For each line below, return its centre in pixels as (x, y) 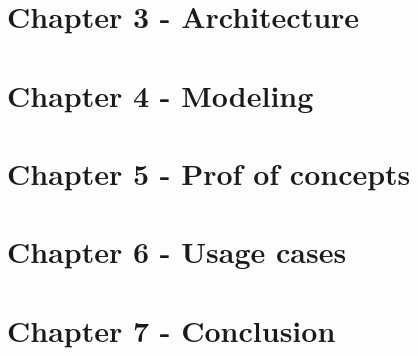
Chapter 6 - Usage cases (177, 251)
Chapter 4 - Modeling (160, 94)
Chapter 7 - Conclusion (171, 329)
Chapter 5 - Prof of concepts (209, 172)
